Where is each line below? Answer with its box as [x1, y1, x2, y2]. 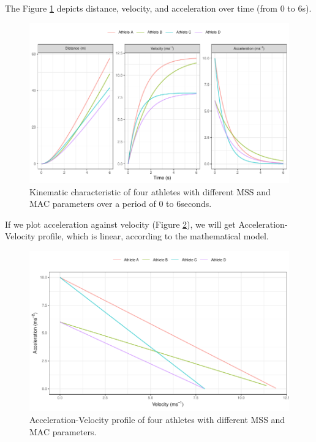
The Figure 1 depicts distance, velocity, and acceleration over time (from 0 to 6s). [5, 2, 312, 14]
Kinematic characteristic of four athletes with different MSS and [29, 185, 271, 198]
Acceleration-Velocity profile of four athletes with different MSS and [29, 413, 285, 426]
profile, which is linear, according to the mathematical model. [38, 230, 269, 242]
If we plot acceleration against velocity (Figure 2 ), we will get [5, 217, 236, 230]
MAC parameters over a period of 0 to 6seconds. [29, 197, 212, 210]
